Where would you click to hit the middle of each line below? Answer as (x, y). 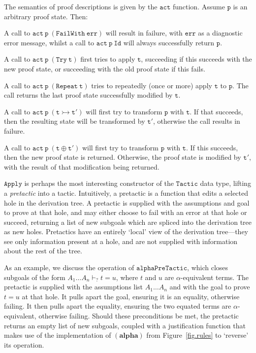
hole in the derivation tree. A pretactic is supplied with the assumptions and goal (127, 202)
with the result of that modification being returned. (82, 166)
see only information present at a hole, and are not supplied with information (121, 241)
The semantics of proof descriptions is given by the (81, 6)
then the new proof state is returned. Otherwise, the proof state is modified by (123, 157)
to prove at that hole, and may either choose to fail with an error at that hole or (126, 212)
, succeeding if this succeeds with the (196, 59)
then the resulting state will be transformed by (75, 121)
